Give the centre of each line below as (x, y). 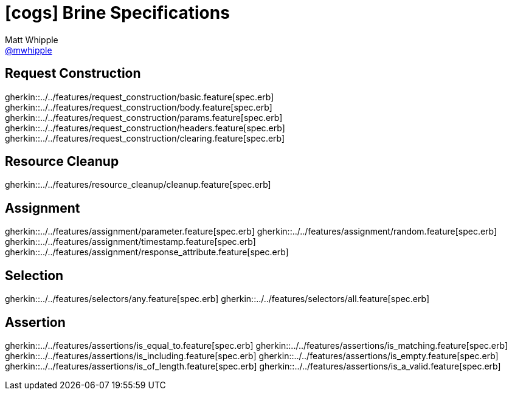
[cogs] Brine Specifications (117, 13)
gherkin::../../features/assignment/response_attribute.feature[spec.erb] (147, 252)
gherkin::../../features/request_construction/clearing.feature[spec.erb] (145, 138)
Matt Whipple (32, 39)
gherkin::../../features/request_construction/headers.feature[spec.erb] (145, 128)
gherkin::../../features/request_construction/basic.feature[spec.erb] (140, 97)
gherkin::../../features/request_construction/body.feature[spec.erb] (139, 107)
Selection (34, 275)
